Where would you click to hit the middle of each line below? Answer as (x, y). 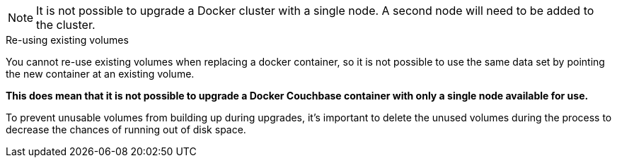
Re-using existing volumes (67, 40)
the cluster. (66, 25)
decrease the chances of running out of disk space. (126, 129)
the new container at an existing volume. (100, 74)
